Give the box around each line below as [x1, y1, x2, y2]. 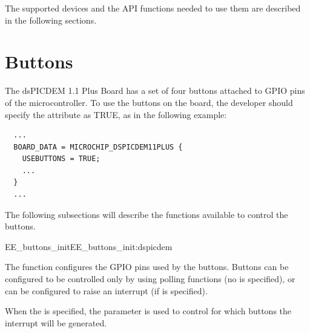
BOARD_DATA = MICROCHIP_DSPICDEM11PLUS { [13, 142, 183, 151]
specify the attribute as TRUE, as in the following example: [5, 108, 227, 120]
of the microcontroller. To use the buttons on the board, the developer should [5, 96, 293, 108]
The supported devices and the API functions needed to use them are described [5, 2, 301, 14]
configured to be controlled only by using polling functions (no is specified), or [5, 272, 295, 285]
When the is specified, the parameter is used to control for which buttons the [5, 305, 292, 317]
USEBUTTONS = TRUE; [22, 154, 101, 163]
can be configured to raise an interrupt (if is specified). [5, 284, 208, 297]
